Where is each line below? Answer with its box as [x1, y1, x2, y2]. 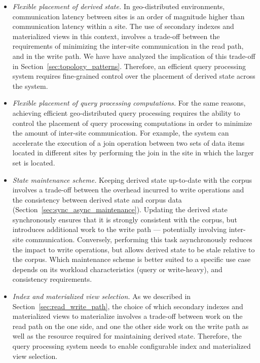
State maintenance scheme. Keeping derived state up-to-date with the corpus [12, 174, 252, 185]
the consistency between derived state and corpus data [12, 194, 182, 205]
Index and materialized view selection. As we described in [12, 291, 191, 302]
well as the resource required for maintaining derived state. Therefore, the [12, 331, 242, 341]
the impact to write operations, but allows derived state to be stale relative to [12, 244, 255, 254]
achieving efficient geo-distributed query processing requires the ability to [12, 107, 240, 118]
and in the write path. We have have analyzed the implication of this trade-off [12, 50, 255, 61]
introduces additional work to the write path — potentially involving [12, 224, 227, 235]
